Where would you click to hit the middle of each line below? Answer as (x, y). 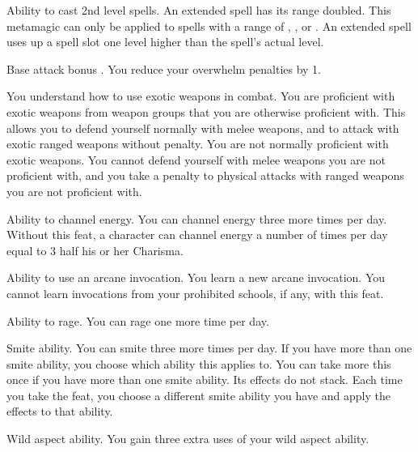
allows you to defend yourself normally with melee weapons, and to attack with (203, 128)
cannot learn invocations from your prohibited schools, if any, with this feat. (195, 293)
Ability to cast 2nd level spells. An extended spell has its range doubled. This (199, 10)
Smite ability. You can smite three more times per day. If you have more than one (209, 348)
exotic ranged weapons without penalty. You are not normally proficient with (198, 144)
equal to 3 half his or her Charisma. (95, 250)
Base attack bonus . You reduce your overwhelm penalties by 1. (164, 68)
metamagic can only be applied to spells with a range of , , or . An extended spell (209, 26)
